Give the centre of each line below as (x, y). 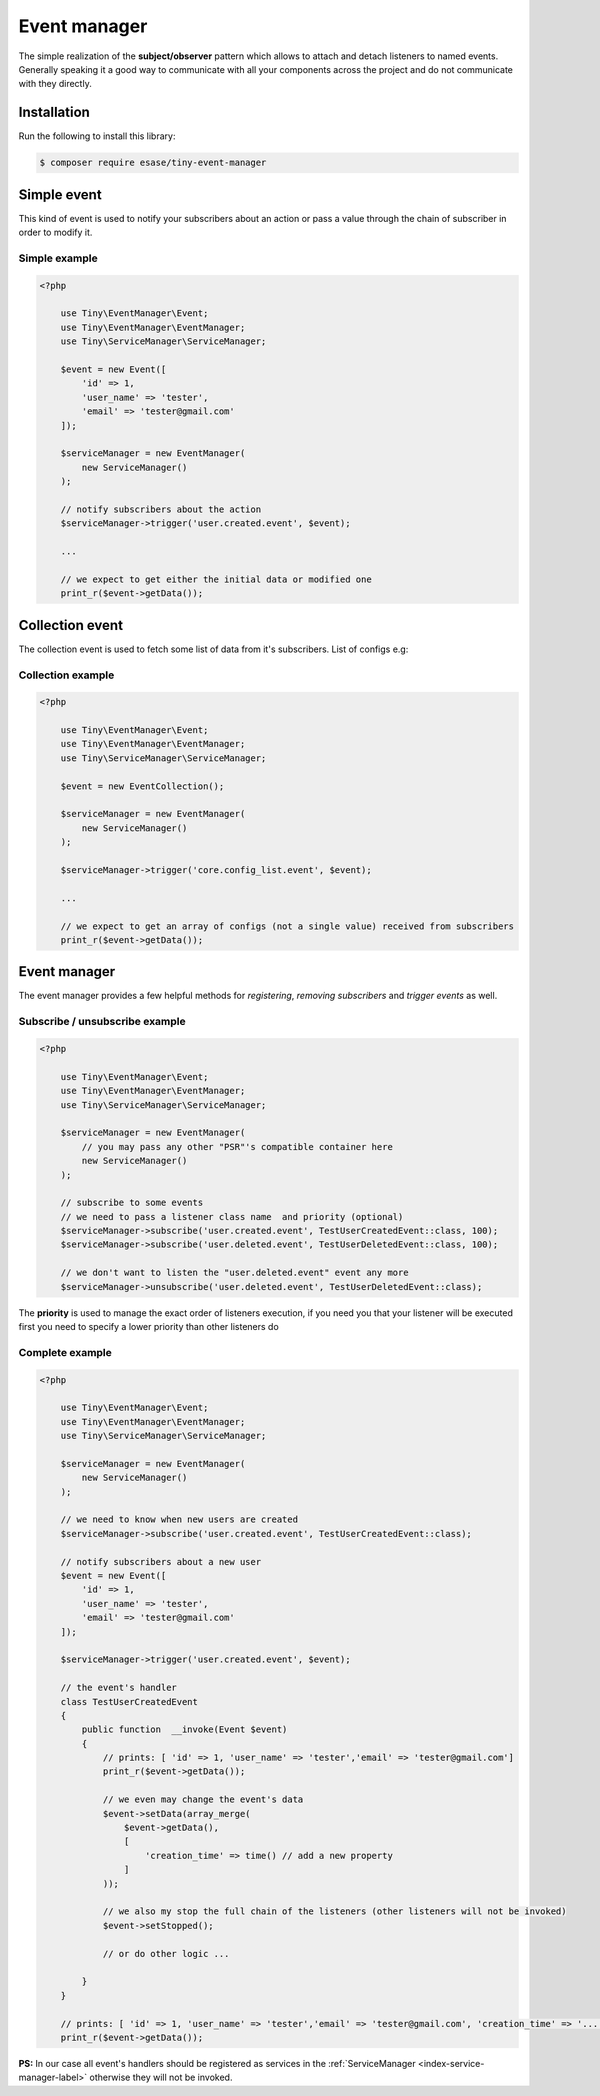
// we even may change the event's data (203, 1799)
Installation (54, 112)
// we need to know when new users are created (179, 1519)
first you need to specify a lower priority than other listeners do (148, 1326)
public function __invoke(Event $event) (184, 1729)
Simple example (58, 258)
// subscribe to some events (132, 1203)
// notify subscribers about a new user (161, 1561)
